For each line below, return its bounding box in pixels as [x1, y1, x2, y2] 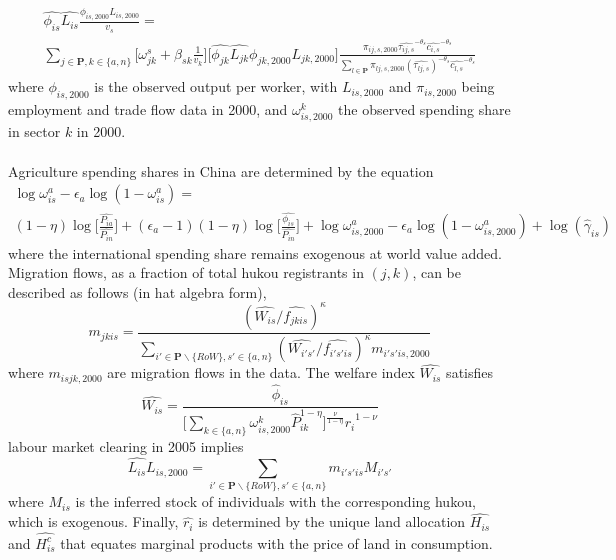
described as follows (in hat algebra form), [8, 281, 267, 302]
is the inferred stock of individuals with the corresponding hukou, [75, 491, 476, 512]
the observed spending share [338, 99, 511, 120]
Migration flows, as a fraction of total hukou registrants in [8, 262, 364, 283]
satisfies [446, 362, 494, 383]
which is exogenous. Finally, [8, 511, 179, 532]
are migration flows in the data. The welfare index [107, 362, 415, 383]
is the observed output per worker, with [94, 76, 338, 97]
